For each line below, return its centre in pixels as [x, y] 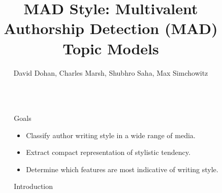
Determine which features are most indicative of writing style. [122, 169]
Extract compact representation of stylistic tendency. [108, 152]
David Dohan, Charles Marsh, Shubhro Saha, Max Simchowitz [111, 72]
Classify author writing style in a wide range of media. [111, 135]
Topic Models [111, 48]
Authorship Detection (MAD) [111, 28]
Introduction [34, 186]
